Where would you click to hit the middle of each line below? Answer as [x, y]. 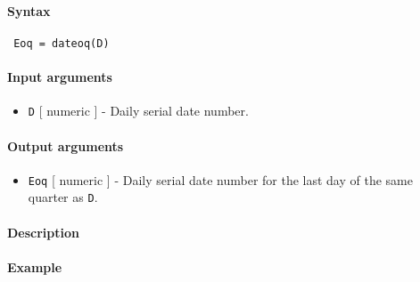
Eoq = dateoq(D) [62, 43]
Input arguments [60, 77]
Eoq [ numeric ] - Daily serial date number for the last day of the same [220, 179]
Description [44, 232]
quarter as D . [63, 197]
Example [35, 266]
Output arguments [66, 145]
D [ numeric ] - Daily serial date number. [138, 111]
